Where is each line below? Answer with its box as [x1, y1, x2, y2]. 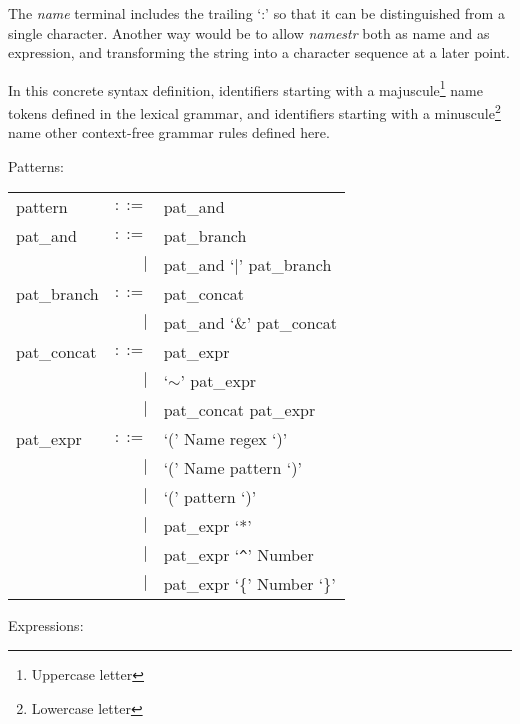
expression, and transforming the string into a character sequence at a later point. [8, 42, 510, 63]
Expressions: [8, 615, 84, 636]
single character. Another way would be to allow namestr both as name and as [8, 22, 490, 43]
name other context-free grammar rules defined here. [8, 122, 330, 143]
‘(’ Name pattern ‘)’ [163, 456, 302, 480]
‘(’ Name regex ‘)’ [163, 427, 288, 451]
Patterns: [8, 155, 64, 176]
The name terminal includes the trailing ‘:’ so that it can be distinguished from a [8, 3, 505, 23]
